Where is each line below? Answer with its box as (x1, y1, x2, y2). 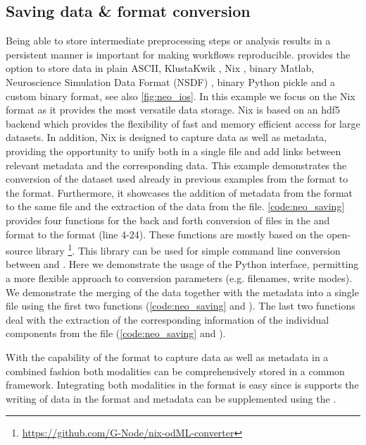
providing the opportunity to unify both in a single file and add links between (6, 143, 341, 158)
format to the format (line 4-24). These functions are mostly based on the (6, 226, 324, 241)
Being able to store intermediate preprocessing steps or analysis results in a (6, 33, 331, 48)
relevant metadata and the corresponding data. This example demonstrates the (6, 157, 347, 172)
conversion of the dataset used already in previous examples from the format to (6, 171, 348, 186)
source (6, 243, 33, 257)
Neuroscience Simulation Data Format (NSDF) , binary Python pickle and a (6, 74, 335, 89)
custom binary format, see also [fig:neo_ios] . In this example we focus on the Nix (6, 88, 355, 103)
